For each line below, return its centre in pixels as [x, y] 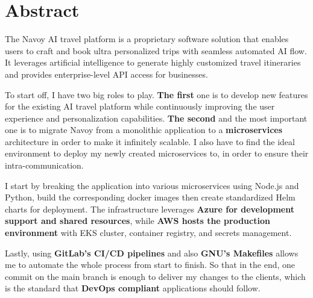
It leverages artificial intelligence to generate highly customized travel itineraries [153, 62]
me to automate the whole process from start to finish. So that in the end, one [150, 265]
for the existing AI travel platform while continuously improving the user [140, 106]
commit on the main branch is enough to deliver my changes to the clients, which [155, 276]
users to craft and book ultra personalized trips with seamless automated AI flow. [156, 50]
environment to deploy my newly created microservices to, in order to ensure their [157, 153]
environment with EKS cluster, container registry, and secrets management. [148, 233]
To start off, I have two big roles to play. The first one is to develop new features [156, 94]
